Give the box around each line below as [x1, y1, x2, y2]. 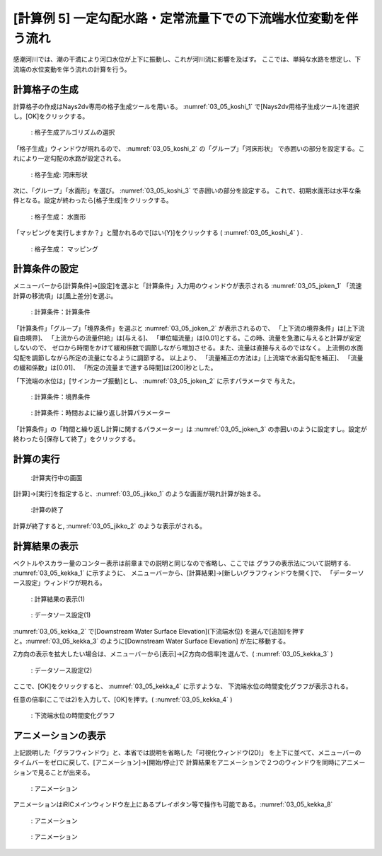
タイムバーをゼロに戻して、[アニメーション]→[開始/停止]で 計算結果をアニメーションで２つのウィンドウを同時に [13, 758, 341, 767]
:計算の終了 [30, 506, 64, 514]
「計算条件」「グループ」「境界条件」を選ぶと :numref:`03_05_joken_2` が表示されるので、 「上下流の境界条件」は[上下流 [13, 324, 365, 332]
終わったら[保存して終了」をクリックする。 [13, 435, 139, 443]
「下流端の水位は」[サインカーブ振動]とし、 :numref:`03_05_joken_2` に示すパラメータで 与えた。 [13, 376, 299, 385]
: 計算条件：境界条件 [30, 392, 91, 401]
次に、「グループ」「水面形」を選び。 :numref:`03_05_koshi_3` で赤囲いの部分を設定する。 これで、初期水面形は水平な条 [13, 186, 361, 195]
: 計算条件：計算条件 [30, 308, 91, 316]
